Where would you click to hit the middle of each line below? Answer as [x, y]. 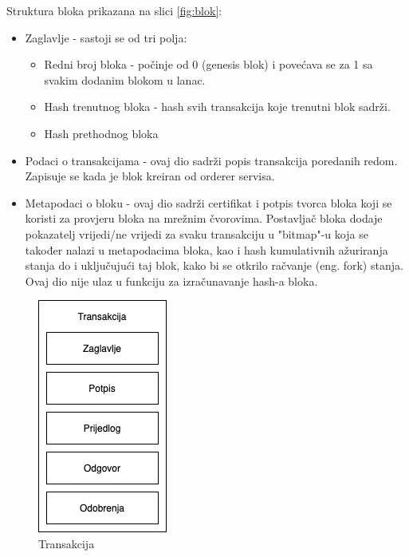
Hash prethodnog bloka [101, 133]
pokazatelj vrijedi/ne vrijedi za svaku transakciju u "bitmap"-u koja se [197, 233]
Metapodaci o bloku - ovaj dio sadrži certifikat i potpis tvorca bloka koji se [208, 202]
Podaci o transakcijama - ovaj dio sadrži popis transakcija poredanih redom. [211, 160]
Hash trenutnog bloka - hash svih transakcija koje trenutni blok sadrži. [217, 107]
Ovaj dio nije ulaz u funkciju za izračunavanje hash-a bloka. [171, 280]
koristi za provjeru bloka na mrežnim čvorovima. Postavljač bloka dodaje [204, 218]
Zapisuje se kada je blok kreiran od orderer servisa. [150, 176]
